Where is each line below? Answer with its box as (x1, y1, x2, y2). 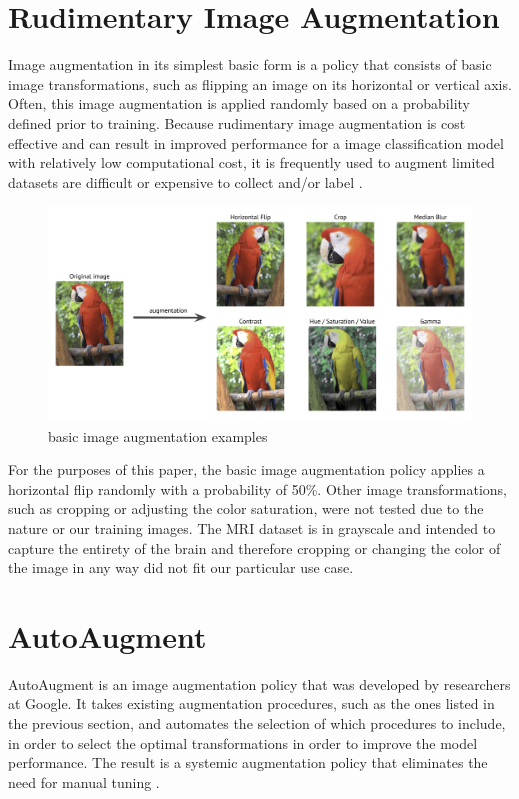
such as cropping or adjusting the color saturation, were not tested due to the (8, 498, 484, 519)
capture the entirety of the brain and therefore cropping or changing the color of (8, 537, 501, 558)
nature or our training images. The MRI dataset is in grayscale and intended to (8, 517, 496, 538)
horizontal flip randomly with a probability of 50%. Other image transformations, (8, 478, 508, 499)
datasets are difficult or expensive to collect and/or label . (8, 171, 363, 192)
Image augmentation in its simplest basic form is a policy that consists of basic (8, 54, 492, 75)
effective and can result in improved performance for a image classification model (8, 132, 504, 153)
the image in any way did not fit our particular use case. (8, 557, 354, 578)
